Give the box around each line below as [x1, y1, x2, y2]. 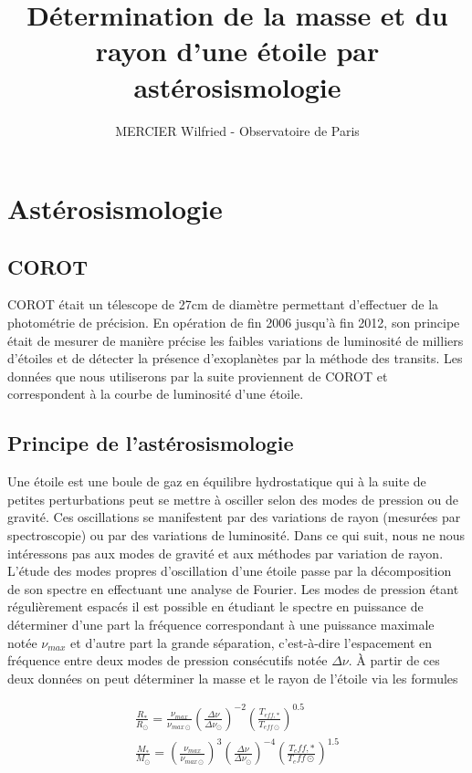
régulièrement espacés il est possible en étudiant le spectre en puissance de [7, 597, 424, 616]
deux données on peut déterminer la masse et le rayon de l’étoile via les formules [7, 668, 458, 687]
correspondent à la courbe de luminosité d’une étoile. [7, 384, 304, 403]
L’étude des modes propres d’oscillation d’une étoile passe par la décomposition [7, 561, 452, 580]
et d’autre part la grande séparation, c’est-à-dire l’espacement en [70, 632, 433, 652]
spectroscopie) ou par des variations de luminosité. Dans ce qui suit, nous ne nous [7, 526, 466, 545]
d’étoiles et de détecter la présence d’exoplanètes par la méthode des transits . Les [7, 349, 463, 368]
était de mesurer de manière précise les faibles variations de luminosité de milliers [7, 330, 464, 350]
